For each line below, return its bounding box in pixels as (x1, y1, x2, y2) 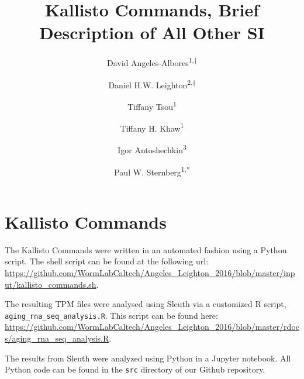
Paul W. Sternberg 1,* (114, 164, 190, 178)
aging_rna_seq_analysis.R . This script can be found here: (5, 309, 218, 321)
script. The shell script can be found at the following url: (5, 255, 209, 267)
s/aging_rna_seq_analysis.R (5, 332, 109, 344)
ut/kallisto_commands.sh (5, 278, 96, 290)
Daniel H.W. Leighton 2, (108, 77, 193, 91)
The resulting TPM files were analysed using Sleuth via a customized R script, (5, 298, 286, 310)
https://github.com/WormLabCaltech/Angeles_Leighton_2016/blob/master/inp (5, 266, 295, 278)
